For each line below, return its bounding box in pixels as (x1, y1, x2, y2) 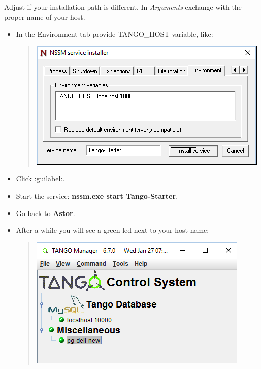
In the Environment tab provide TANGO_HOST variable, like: (16, 28, 213, 39)
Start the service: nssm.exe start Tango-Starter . (16, 190, 178, 201)
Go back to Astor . (16, 207, 75, 218)
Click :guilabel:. (16, 173, 65, 184)
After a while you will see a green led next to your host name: (16, 225, 209, 235)
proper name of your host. (4, 11, 85, 22)
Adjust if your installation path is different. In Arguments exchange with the (4, 2, 242, 12)
